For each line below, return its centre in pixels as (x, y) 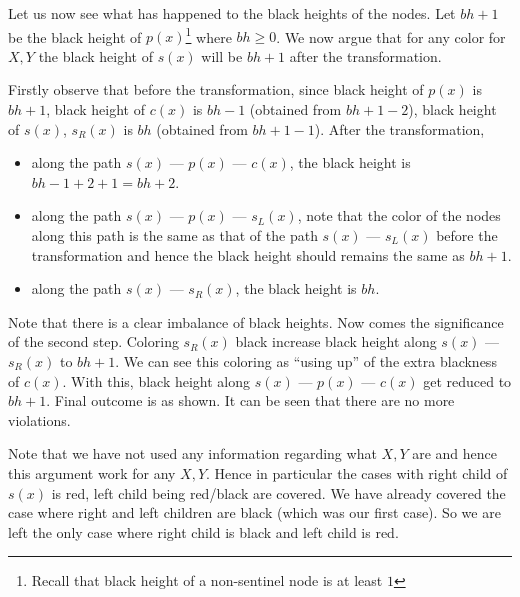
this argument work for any (92, 472)
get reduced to (467, 380)
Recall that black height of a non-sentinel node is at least (207, 580)
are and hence (454, 453)
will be (222, 55)
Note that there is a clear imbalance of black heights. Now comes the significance (256, 321)
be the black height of (75, 36)
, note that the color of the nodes (399, 215)
